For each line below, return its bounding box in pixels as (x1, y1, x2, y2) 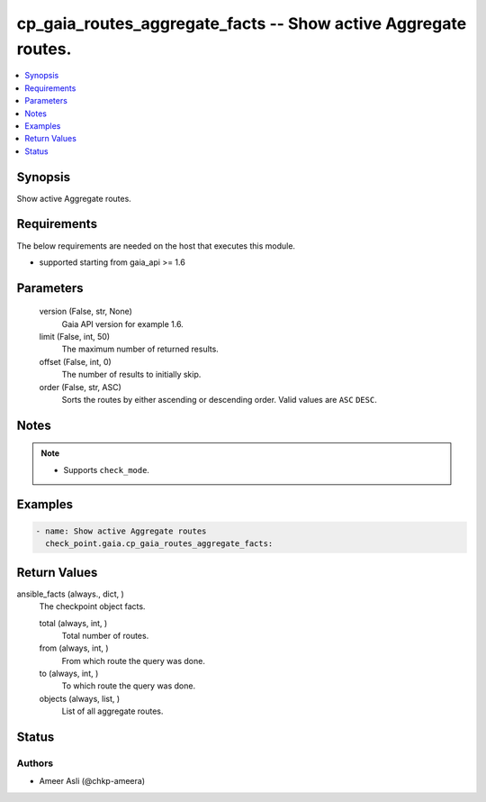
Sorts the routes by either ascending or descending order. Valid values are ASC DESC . (61, 395, 377, 406)
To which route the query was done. (61, 680, 196, 691)
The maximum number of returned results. (61, 343, 220, 355)
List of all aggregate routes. (61, 706, 164, 716)
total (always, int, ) (39, 617, 108, 628)
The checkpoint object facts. (39, 601, 146, 612)
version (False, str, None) (39, 306, 132, 317)
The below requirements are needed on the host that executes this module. (16, 240, 296, 251)
